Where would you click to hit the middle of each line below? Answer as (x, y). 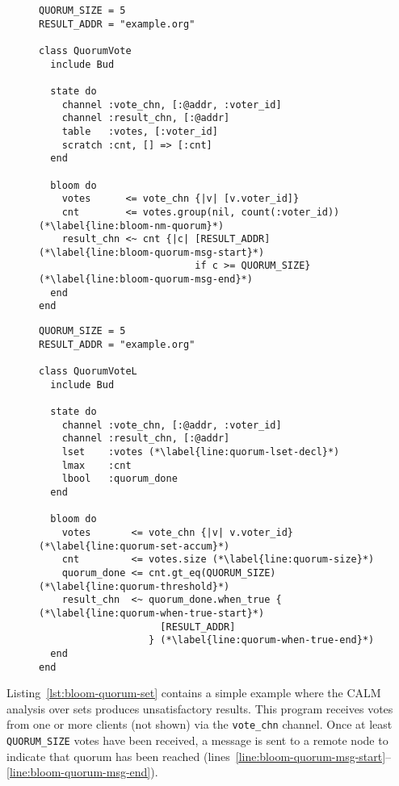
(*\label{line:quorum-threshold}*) (134, 586)
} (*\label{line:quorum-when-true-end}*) (262, 640)
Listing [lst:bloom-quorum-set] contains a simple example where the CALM (194, 693)
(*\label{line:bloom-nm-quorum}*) (132, 226)
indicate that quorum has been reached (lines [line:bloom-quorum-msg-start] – (199, 756)
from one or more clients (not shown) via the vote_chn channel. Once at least (199, 724)
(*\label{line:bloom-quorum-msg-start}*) (152, 252)
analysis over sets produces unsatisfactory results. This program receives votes (200, 708)
